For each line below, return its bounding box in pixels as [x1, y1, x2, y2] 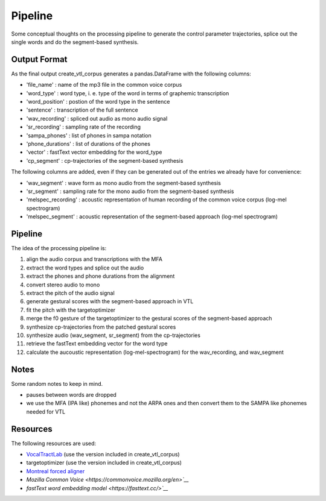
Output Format [11, 54, 68, 65]
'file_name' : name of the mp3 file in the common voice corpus [26, 81, 182, 89]
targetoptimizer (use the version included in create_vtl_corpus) [26, 459, 182, 467]
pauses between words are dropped [26, 391, 117, 398]
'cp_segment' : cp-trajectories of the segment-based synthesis [26, 157, 184, 164]
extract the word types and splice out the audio [26, 264, 144, 271]
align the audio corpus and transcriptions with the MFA [26, 256, 163, 263]
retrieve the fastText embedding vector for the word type [26, 340, 168, 347]
